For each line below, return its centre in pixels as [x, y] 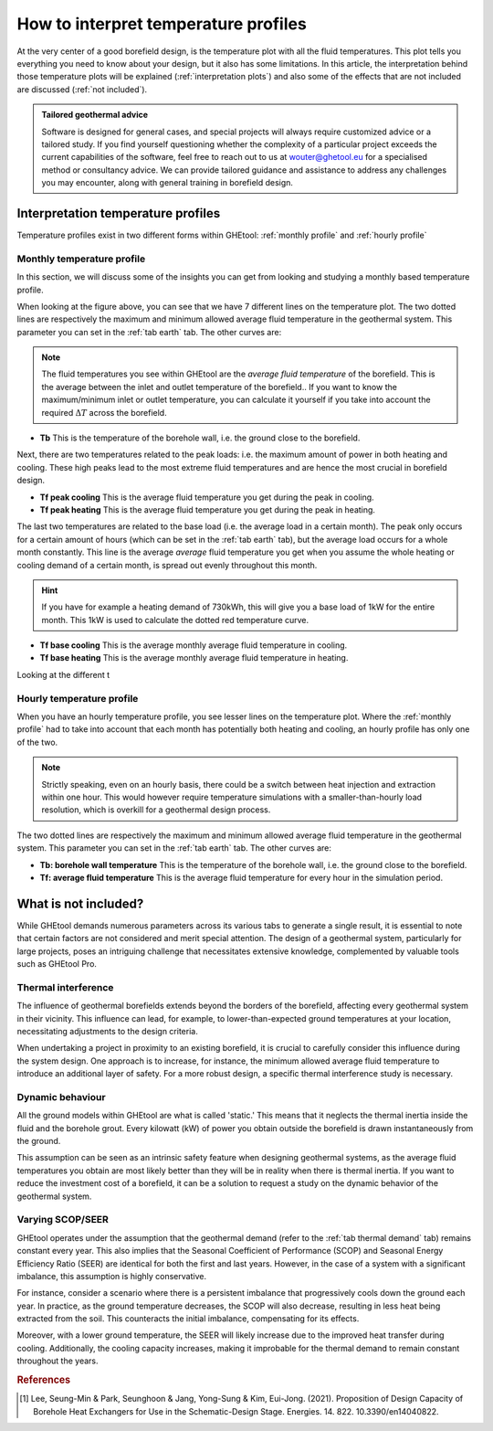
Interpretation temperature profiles [119, 213]
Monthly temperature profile [81, 259]
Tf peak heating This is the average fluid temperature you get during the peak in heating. [208, 509]
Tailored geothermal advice [95, 115]
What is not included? [80, 903]
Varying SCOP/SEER [63, 1220]
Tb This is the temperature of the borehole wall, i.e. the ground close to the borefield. [200, 438]
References [44, 1380]
